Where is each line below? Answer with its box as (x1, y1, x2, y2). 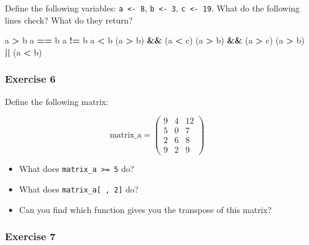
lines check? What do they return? (5, 13, 133, 26)
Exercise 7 (5, 229, 56, 244)
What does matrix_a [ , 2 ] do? (19, 183, 138, 196)
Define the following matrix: (5, 95, 109, 107)
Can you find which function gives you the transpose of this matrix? (19, 203, 272, 215)
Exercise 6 (5, 71, 56, 86)
